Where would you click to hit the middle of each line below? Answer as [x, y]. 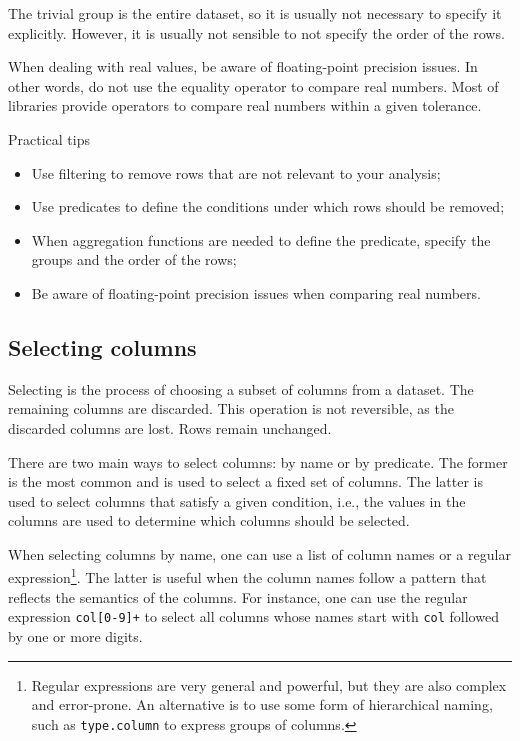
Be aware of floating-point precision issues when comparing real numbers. [256, 292]
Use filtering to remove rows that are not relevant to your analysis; [236, 172]
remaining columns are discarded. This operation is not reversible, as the [231, 408]
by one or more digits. [75, 635]
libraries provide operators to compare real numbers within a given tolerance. [245, 105]
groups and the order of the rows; [134, 259]
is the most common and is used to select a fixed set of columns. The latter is [246, 481]
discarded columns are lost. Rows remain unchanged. [170, 427]
